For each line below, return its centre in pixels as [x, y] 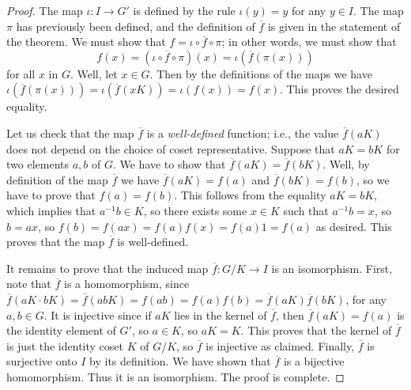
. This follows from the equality [250, 195]
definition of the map [57, 179]
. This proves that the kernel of [316, 330]
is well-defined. [153, 242]
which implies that [51, 210]
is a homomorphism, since [126, 284]
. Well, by [346, 164]
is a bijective [314, 361]
